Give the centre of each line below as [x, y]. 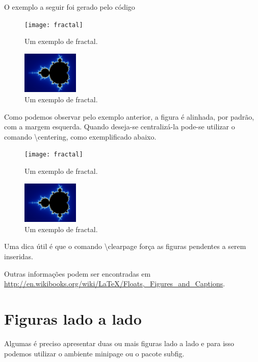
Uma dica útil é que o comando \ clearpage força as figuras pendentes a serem [125, 246]
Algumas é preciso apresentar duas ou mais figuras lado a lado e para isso [119, 343]
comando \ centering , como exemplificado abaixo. [80, 136]
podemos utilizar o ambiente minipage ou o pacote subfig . [94, 353]
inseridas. [19, 256]
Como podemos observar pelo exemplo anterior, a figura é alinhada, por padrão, [129, 116]
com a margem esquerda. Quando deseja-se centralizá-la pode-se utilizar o [120, 127]
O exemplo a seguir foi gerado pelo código [70, 7]
